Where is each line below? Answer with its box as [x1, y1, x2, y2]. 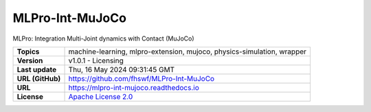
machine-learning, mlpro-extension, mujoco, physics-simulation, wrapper [68, 47, 307, 56]
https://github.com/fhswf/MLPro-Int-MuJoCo [68, 74, 215, 83]
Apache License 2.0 [68, 91, 133, 101]
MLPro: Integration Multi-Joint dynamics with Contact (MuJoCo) [12, 34, 195, 43]
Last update [16, 65, 57, 74]
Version [16, 56, 43, 65]
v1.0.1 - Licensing [68, 56, 124, 65]
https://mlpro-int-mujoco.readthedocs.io [68, 82, 199, 92]
